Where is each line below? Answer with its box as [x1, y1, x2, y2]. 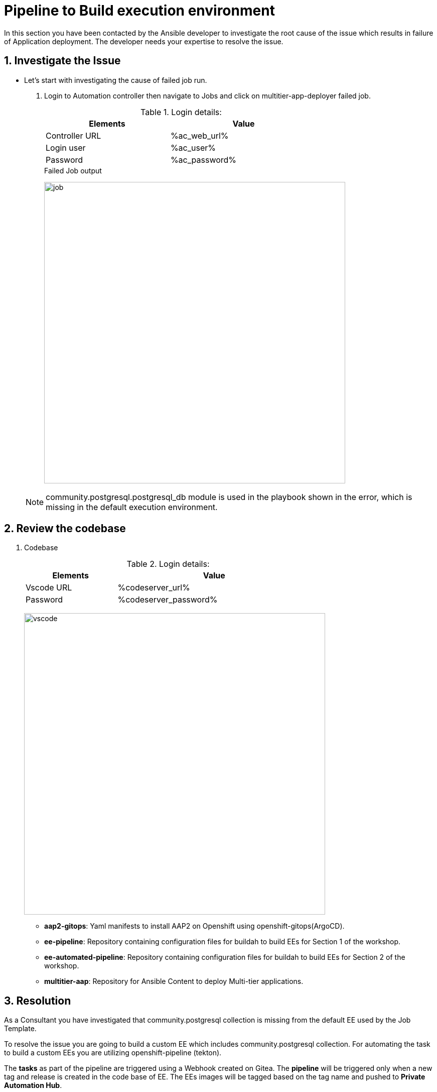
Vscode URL [26, 582, 72, 593]
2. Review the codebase [4, 522, 126, 535]
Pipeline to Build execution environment [4, 2, 275, 19]
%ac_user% [170, 142, 216, 153]
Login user [46, 142, 86, 153]
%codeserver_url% [117, 582, 190, 593]
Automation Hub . [4, 1081, 62, 1090]
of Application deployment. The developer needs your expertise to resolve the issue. [4, 37, 283, 46]
